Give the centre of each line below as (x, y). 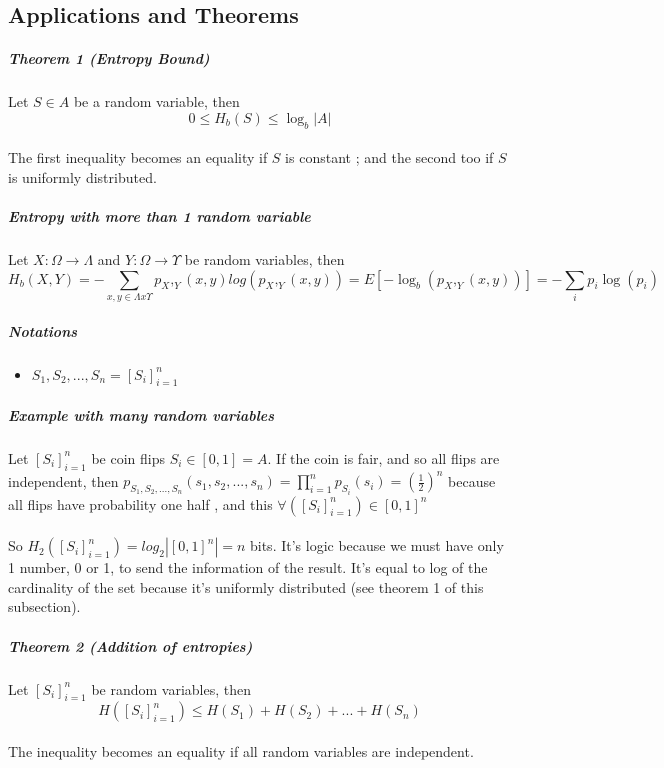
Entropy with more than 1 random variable (159, 216)
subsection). (44, 606)
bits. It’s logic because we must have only (376, 545)
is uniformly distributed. (82, 176)
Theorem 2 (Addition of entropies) (130, 645)
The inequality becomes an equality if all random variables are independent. (241, 750)
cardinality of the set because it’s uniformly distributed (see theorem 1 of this (246, 586)
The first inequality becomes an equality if (138, 157)
